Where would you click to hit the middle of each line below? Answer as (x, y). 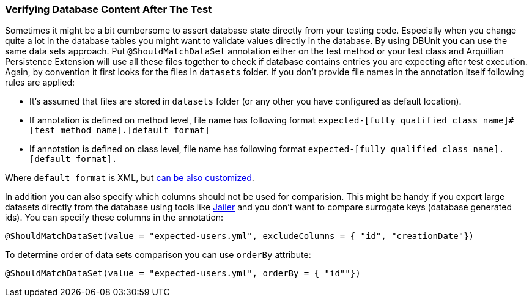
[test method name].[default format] (120, 131)
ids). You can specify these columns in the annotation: (114, 218)
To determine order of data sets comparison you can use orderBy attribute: (158, 255)
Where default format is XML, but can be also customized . (130, 178)
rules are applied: (40, 83)
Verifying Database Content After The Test (109, 9)
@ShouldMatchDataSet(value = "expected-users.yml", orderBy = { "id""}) (183, 274)
